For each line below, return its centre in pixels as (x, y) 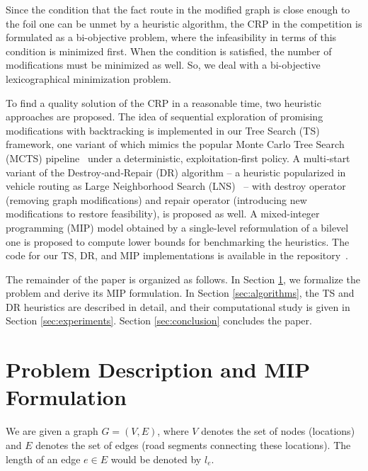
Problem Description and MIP (158, 369)
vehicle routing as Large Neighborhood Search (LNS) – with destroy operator (176, 186)
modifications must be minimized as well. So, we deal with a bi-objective (163, 65)
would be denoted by (156, 459)
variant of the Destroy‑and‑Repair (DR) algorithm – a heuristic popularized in (176, 172)
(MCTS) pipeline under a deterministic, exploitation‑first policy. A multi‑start (178, 158)
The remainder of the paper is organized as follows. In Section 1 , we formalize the (183, 279)
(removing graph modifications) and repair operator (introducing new (156, 199)
